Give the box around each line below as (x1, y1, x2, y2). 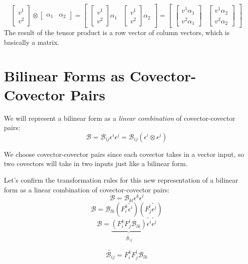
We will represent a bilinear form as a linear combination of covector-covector (4, 113, 235, 123)
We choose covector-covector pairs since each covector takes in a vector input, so (4, 149, 244, 159)
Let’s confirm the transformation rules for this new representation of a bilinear (4, 175, 238, 185)
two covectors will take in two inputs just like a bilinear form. (4, 158, 188, 169)
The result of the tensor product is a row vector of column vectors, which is (4, 27, 229, 38)
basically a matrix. (4, 37, 59, 47)
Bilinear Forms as (4, 65, 125, 85)
